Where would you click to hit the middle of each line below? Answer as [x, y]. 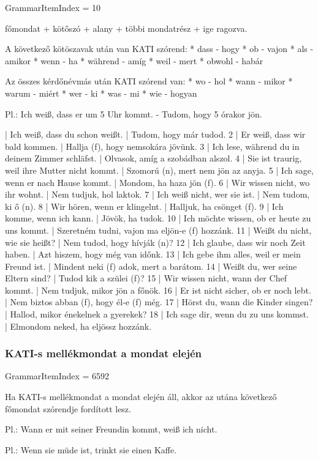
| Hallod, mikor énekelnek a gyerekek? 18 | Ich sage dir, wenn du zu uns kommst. [157, 314]
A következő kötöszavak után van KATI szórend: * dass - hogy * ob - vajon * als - [159, 49]
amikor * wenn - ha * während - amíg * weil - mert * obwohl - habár [134, 60]
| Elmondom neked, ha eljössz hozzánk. [78, 326]
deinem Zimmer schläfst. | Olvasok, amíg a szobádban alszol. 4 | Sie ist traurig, [153, 158]
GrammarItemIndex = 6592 [57, 376]
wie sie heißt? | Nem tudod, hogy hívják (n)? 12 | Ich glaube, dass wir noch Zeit [155, 242]
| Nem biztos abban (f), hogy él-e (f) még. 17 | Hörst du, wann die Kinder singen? [159, 302]
